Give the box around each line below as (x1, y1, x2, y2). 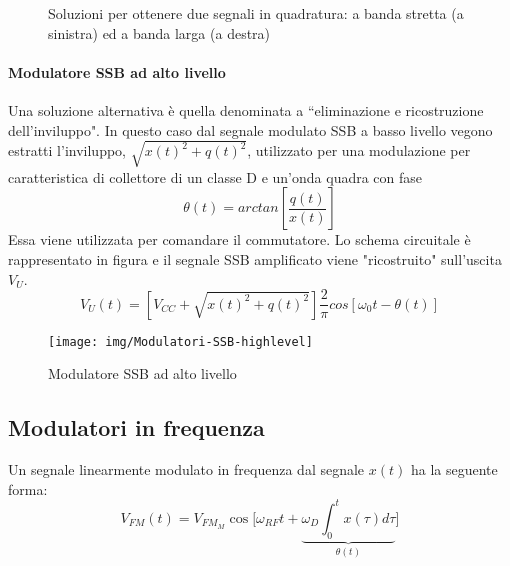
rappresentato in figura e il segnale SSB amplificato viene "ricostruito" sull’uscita (8, 248, 502, 269)
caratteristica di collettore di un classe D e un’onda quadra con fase (8, 166, 423, 187)
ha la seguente (410, 459, 498, 480)
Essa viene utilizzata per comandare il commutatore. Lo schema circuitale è (8, 229, 471, 250)
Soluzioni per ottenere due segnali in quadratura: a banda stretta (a (48, 3, 464, 23)
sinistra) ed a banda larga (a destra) (48, 22, 271, 43)
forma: (8, 478, 48, 499)
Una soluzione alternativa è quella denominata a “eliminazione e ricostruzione (8, 99, 484, 120)
